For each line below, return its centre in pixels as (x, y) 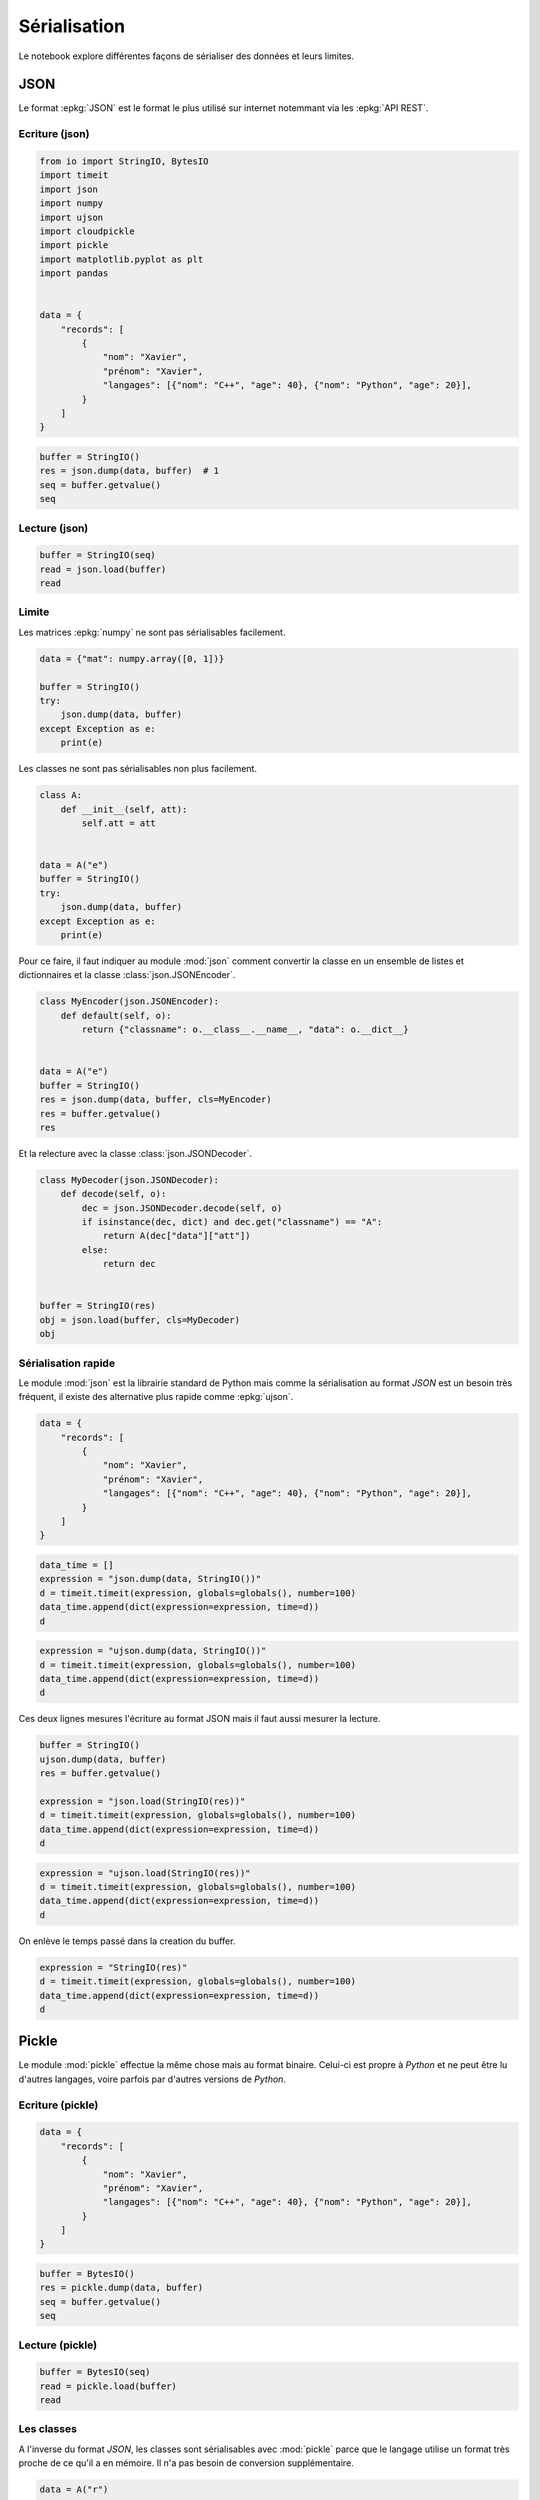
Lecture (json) (53, 528)
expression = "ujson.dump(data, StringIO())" (153, 1651)
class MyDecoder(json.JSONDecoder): (129, 1179)
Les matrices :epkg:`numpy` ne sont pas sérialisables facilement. (152, 632)
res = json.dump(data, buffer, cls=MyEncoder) (155, 1099)
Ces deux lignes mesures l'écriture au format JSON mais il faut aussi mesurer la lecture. (199, 1719)
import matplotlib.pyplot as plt (121, 259)
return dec (129, 1264)
